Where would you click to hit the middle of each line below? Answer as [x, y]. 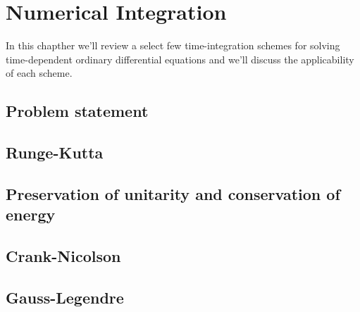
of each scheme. [39, 73]
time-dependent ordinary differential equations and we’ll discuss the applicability [180, 59]
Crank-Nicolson [63, 256]
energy [31, 214]
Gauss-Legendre [65, 297]
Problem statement [77, 111]
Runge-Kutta [55, 152]
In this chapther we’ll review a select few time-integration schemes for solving [173, 45]
